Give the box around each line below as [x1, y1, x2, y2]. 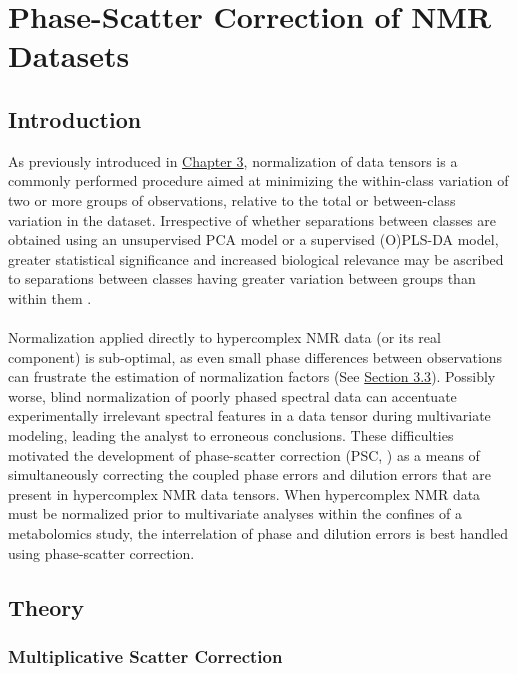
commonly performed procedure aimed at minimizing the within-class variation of [8, 170, 509, 191]
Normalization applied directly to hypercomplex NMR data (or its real [8, 327, 441, 348]
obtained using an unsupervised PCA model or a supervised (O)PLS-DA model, [8, 229, 499, 250]
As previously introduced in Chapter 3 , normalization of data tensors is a [8, 150, 458, 171]
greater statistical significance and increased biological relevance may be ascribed [8, 248, 504, 269]
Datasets [8, 35, 130, 76]
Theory [8, 591, 85, 622]
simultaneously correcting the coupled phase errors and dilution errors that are [8, 464, 491, 485]
